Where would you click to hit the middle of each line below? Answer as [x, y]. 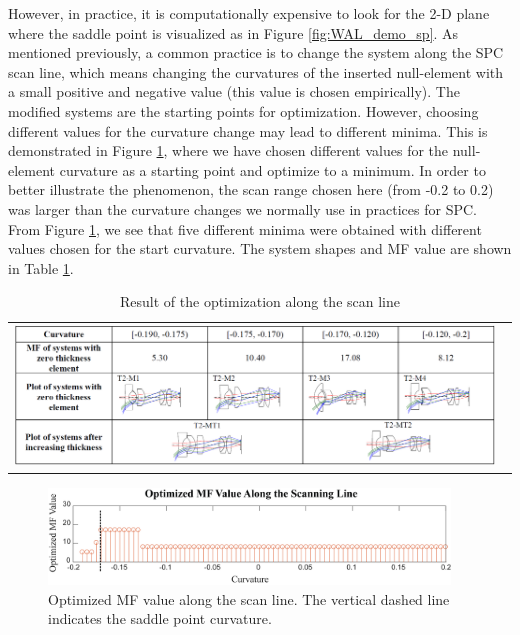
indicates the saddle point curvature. [160, 618]
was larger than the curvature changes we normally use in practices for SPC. [242, 208]
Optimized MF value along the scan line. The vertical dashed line [249, 598]
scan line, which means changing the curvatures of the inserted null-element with [256, 71]
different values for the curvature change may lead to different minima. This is [248, 130]
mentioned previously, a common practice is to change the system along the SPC [256, 52]
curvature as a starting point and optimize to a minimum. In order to [272, 169]
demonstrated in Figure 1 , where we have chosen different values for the [228, 150]
